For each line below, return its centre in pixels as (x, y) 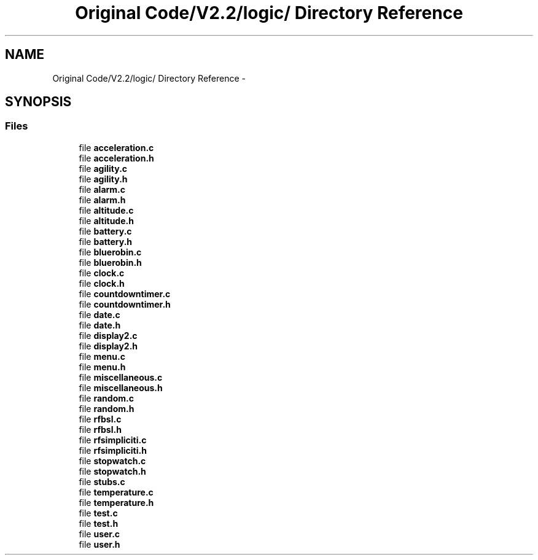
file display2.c (108, 335)
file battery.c (105, 231)
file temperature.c (116, 492)
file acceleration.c (116, 147)
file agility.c (103, 168)
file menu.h (102, 367)
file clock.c (102, 273)
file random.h (107, 408)
